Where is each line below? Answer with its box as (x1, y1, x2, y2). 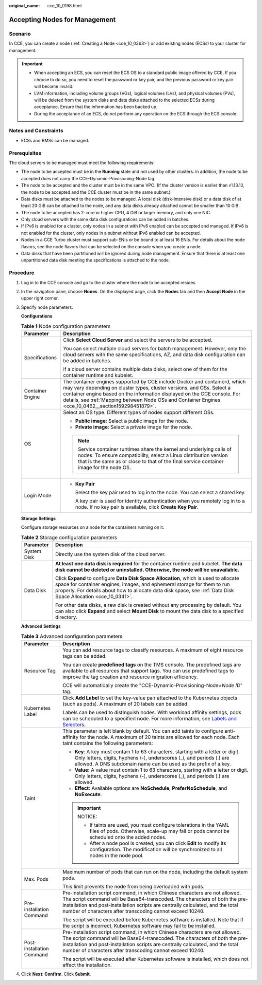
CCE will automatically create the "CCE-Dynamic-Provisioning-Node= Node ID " (62, 682, 243, 688)
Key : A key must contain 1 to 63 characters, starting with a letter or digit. (74, 748, 240, 755)
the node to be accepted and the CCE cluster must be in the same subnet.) (21, 189, 171, 195)
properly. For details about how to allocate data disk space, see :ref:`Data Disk (55, 587, 234, 594)
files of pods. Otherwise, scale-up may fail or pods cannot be (89, 828, 230, 835)
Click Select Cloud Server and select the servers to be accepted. (63, 336, 213, 343)
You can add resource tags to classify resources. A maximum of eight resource (62, 647, 244, 653)
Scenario (9, 30, 31, 37)
